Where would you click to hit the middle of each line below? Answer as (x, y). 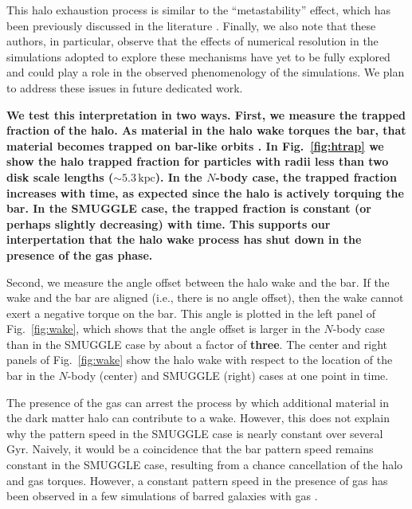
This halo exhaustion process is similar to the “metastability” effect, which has (199, 10)
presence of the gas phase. (80, 254)
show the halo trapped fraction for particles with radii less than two (198, 161)
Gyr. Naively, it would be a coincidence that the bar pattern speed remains (190, 449)
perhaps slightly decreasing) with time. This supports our (169, 223)
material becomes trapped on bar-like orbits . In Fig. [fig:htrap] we (195, 145)
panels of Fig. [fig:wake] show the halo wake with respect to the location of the (200, 360)
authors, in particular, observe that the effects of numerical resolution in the (192, 41)
